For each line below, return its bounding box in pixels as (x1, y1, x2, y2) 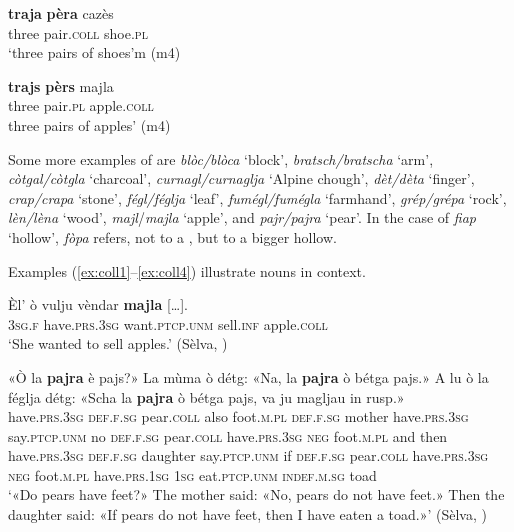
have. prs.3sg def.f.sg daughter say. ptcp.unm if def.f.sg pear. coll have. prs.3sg (8, 445, 489, 466)
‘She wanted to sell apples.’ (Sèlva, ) (8, 333, 228, 354)
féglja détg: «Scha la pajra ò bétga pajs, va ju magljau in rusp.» (8, 386, 405, 407)
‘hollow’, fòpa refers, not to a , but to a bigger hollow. (8, 226, 337, 247)
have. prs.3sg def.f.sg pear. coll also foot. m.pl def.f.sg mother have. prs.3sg (8, 406, 469, 427)
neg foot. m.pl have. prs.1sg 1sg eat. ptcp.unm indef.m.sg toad (8, 464, 377, 485)
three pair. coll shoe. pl (8, 22, 148, 43)
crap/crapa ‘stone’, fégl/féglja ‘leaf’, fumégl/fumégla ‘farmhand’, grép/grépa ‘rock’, (8, 187, 507, 208)
